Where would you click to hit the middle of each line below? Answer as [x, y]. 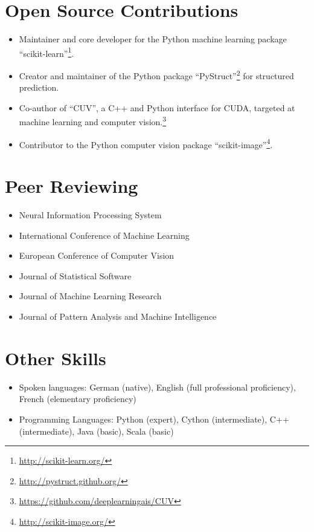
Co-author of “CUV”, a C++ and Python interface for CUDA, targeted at [157, 107]
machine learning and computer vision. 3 [93, 121]
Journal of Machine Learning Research [90, 296]
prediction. [39, 87]
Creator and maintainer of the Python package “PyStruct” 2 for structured [156, 74]
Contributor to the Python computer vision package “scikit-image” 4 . [146, 143]
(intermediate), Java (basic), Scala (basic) [96, 431]
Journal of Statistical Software [75, 275]
